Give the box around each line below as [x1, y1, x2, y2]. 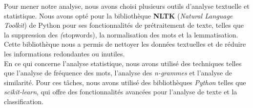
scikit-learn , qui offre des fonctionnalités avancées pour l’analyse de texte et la [4, 87, 237, 97]
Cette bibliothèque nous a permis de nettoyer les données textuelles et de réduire [4, 39, 246, 49]
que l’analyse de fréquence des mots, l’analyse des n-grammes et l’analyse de [4, 68, 232, 78]
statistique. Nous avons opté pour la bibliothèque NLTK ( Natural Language [4, 10, 233, 20]
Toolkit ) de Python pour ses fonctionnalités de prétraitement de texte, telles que [4, 20, 244, 30]
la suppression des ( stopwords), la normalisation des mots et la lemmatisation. [4, 29, 238, 39]
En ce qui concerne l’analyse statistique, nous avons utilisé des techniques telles [4, 58, 242, 68]
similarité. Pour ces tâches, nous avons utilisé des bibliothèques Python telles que [4, 77, 246, 87]
